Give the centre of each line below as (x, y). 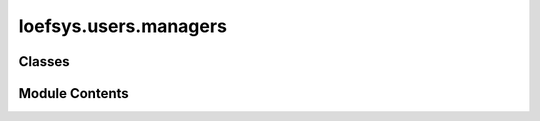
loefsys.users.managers (122, 26)
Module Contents (73, 93)
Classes (44, 61)
